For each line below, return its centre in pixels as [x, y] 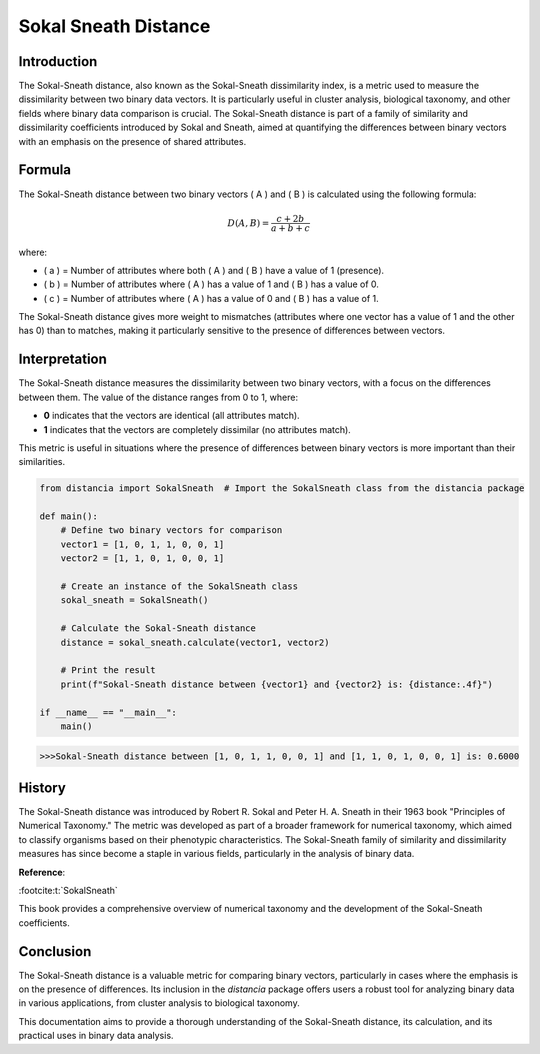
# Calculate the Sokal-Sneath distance [158, 628]
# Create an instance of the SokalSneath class [179, 586]
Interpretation [62, 359]
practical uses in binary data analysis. [96, 1036]
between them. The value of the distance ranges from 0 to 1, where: [158, 397]
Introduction [58, 61]
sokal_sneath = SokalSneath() [134, 600]
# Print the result [108, 670]
